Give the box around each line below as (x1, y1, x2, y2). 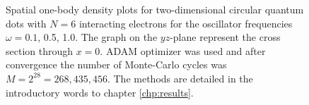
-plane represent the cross (170, 30, 281, 44)
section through (6, 43, 74, 58)
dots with (6, 16, 47, 30)
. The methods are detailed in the (107, 70, 253, 85)
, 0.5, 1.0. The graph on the (37, 30, 158, 44)
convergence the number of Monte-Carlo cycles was (6, 57, 227, 72)
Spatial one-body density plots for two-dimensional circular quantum (6, 2, 304, 16)
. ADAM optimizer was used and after (100, 43, 266, 58)
